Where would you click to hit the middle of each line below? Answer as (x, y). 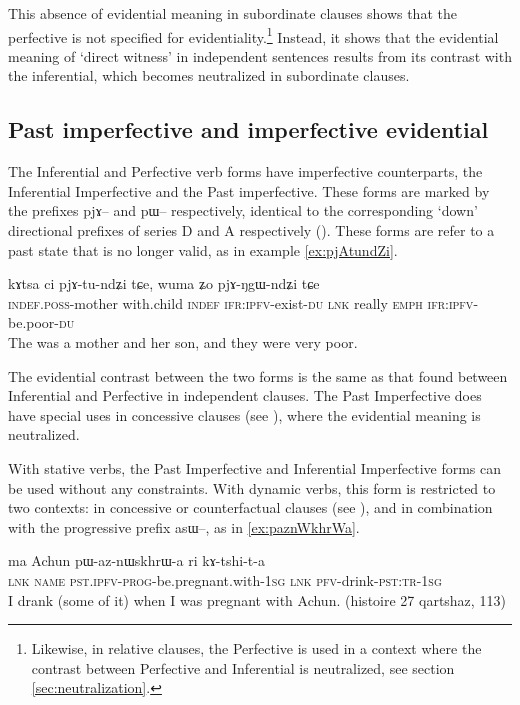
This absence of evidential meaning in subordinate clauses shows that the (232, 13)
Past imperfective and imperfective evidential (248, 129)
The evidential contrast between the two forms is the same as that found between (258, 375)
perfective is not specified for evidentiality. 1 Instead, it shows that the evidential (253, 35)
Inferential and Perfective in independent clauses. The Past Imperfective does (245, 395)
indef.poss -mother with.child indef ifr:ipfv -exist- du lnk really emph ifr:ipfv (241, 302)
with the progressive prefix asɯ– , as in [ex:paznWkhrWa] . (184, 526)
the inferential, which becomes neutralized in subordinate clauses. (209, 75)
